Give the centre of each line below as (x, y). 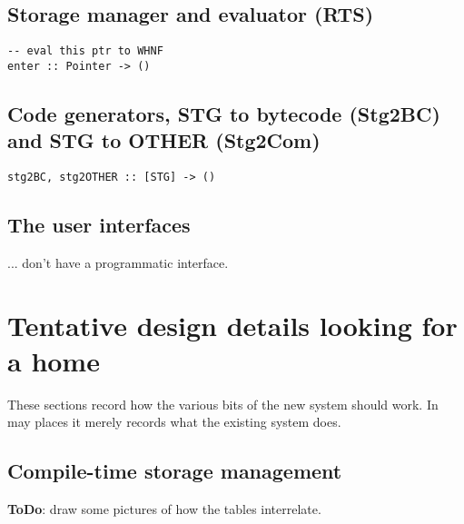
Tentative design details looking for (232, 325)
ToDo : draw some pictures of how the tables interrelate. (164, 509)
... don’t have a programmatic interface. (118, 262)
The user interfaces (99, 225)
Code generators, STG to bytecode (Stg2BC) (224, 113)
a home (54, 360)
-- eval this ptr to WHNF (85, 51)
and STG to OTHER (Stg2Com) (164, 140)
